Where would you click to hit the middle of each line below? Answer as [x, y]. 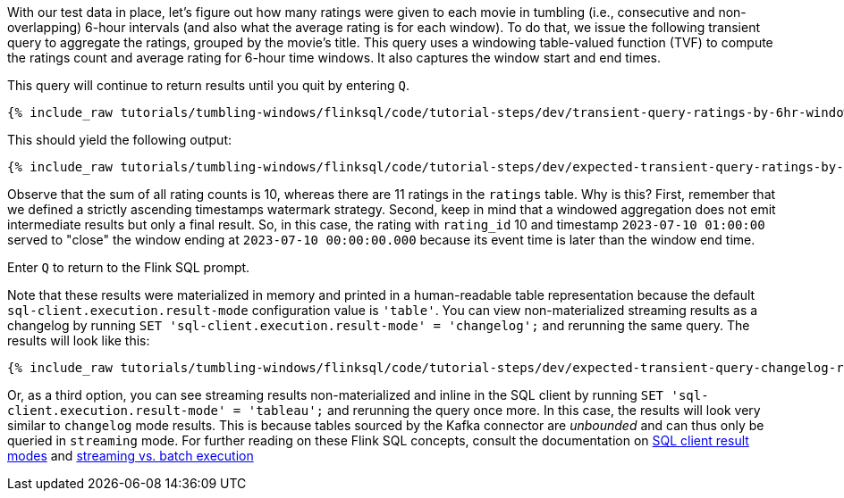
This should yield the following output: [120, 140]
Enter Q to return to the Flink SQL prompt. [129, 267]
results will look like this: [79, 340]
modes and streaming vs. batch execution [131, 456]
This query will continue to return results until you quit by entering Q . [208, 85]
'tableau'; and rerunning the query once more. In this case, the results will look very [504, 410]
